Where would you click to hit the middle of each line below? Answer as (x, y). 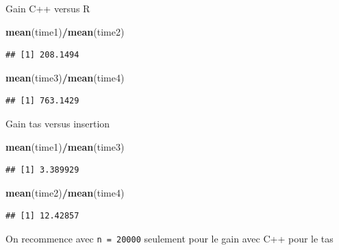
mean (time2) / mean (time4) (65, 192)
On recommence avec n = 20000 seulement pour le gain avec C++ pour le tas (169, 238)
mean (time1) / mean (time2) (65, 31)
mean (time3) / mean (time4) (65, 77)
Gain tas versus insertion (58, 123)
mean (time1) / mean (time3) (65, 146)
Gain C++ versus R (48, 8)
